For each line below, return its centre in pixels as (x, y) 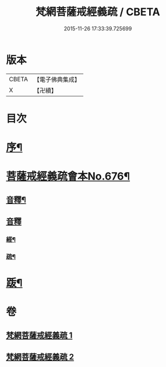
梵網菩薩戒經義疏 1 (39, 335)
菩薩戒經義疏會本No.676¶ (68, 176)
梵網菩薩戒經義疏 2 (40, 357)
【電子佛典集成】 (57, 79)
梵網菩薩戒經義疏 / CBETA (98, 12)
